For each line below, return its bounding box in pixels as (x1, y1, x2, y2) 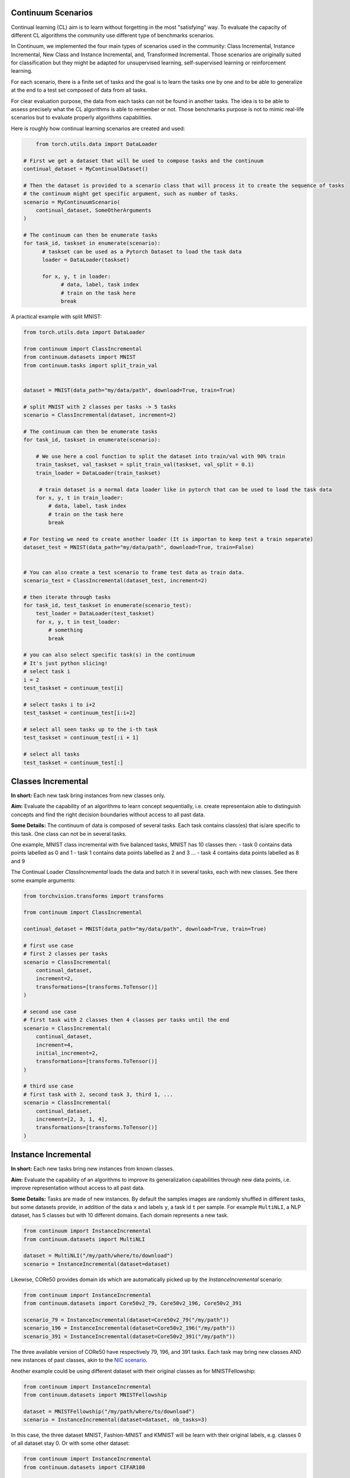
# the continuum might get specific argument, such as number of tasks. (23, 190, 239, 197)
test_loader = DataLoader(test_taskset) (35, 610, 155, 617)
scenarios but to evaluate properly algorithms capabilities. (11, 114, 153, 121)
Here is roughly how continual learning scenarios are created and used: (11, 125, 186, 132)
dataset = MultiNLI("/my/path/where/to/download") (23, 1252, 174, 1259)
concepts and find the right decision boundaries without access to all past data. (11, 811, 205, 818)
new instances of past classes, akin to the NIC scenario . (11, 1357, 148, 1364)
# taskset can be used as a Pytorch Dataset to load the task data (42, 248, 242, 255)
